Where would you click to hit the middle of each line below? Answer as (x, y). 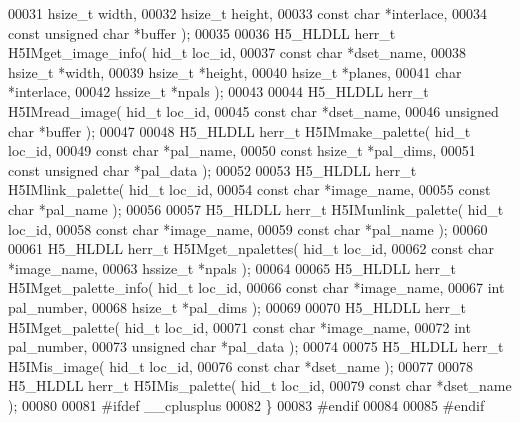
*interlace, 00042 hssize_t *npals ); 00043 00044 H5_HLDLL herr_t (218, 91)
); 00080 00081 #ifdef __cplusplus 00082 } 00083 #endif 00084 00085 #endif (246, 404)
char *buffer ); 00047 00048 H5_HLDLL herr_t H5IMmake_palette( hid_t (239, 130)
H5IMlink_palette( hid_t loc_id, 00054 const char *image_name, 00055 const (249, 189)
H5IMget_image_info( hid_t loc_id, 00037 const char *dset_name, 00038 (237, 52)
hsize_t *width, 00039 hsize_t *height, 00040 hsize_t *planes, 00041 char (235, 71)
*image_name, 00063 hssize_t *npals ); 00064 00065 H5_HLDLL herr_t (232, 267)
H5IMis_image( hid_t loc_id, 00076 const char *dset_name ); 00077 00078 (240, 365)
